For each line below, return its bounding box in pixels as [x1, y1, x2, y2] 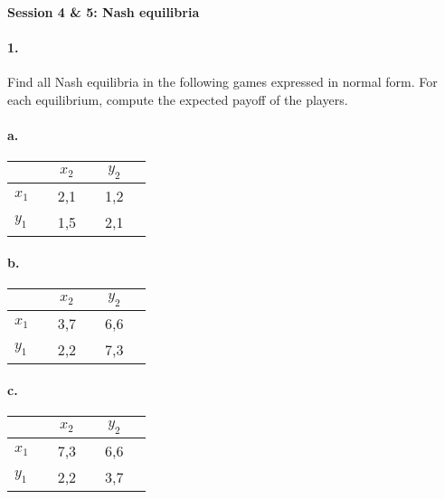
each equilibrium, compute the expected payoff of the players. [7, 89, 348, 108]
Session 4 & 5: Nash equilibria [7, 3, 200, 21]
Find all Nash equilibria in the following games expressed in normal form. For [7, 72, 438, 91]
